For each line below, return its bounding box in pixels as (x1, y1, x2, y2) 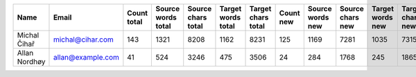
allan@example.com (53, 53, 119, 62)
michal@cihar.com (53, 35, 114, 44)
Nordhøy (17, 57, 46, 66)
